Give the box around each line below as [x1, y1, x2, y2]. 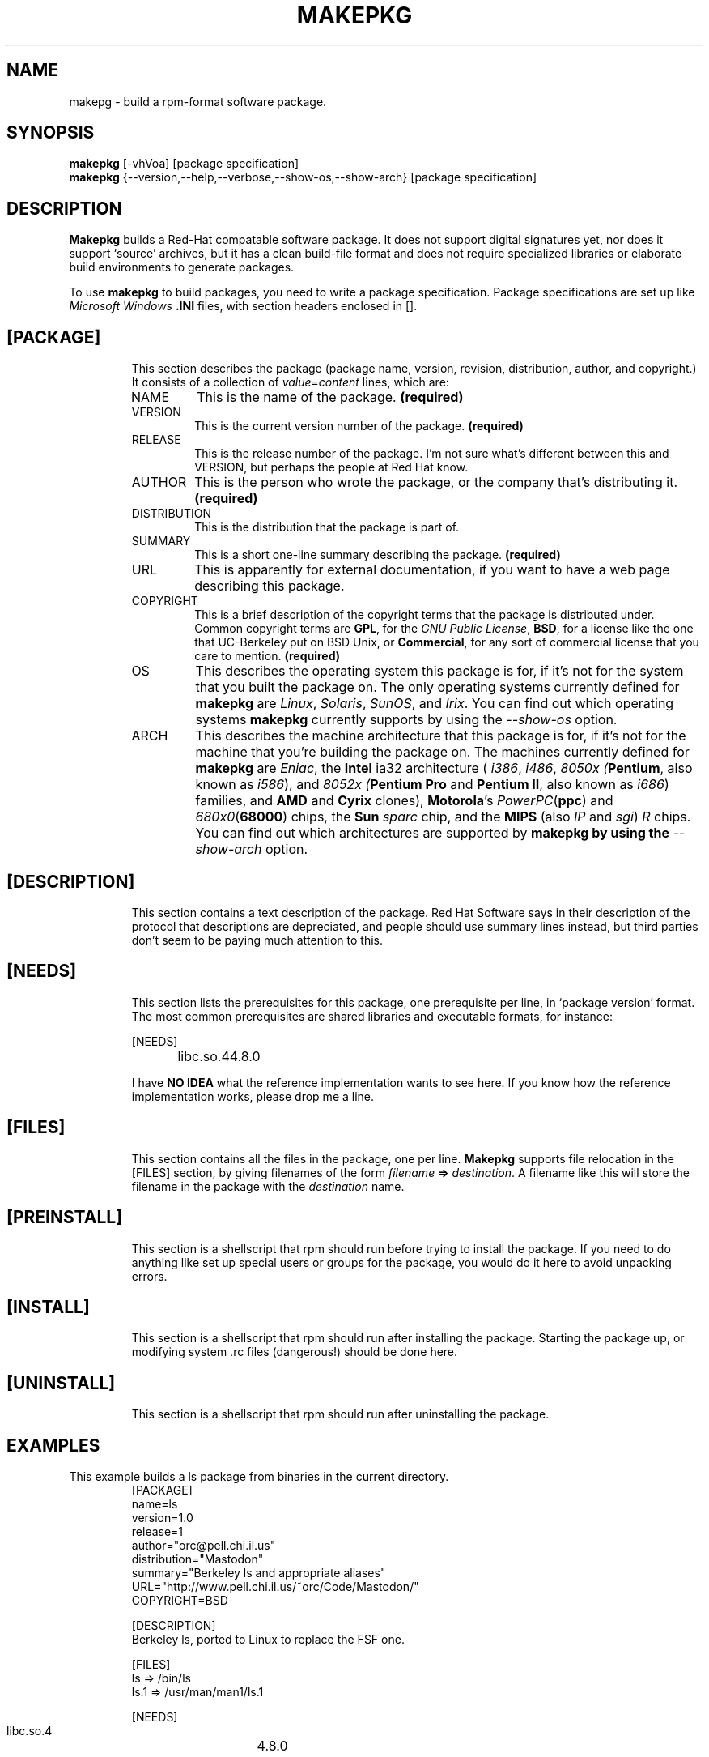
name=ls [131, 1497, 178, 1512]
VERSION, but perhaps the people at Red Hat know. [194, 460, 469, 475]
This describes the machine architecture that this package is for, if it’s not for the [195, 727, 686, 744]
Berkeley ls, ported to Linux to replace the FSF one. [131, 1632, 405, 1647]
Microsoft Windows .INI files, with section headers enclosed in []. [69, 299, 418, 313]
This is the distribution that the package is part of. [194, 520, 460, 535]
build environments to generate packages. [69, 260, 295, 275]
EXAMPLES [6, 1435, 100, 1456]
